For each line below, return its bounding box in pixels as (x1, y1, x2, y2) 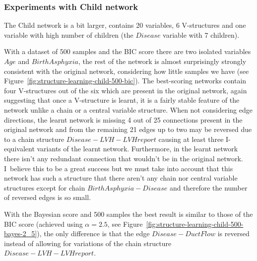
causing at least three (158, 133, 224, 144)
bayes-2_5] (4, 228, 37, 239)
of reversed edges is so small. (4, 192, 91, 202)
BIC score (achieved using (4, 218, 83, 229)
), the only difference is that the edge (37, 228, 150, 239)
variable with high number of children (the (4, 29, 133, 40)
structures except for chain (4, 182, 85, 193)
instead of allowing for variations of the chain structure (4, 238, 172, 248)
